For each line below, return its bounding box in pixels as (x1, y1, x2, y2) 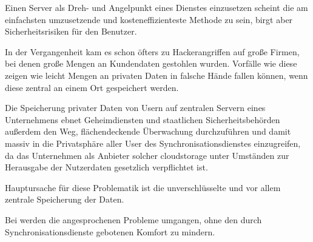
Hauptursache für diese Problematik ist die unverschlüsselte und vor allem (5, 181, 281, 193)
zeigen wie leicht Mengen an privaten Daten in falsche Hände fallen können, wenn (5, 69, 308, 81)
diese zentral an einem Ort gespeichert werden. (5, 81, 179, 93)
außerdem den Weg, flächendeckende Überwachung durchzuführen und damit (5, 125, 291, 138)
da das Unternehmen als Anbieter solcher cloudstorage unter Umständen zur (5, 149, 289, 161)
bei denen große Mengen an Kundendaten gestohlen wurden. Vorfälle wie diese (5, 57, 297, 70)
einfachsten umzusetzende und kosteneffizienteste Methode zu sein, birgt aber (5, 13, 293, 25)
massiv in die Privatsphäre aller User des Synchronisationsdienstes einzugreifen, (5, 136, 301, 149)
